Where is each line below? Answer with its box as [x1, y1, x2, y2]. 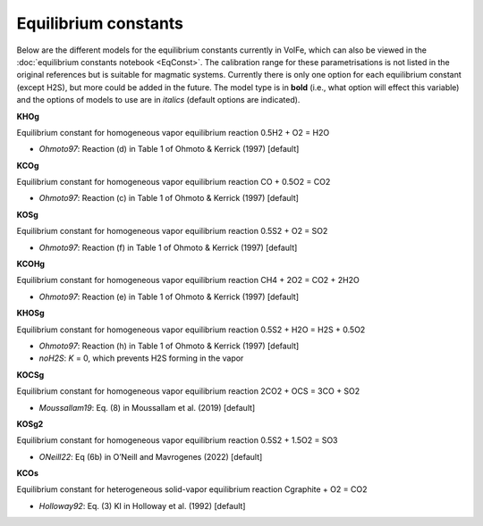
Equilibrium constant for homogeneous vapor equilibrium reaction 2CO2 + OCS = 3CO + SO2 [16, 386, 360, 397]
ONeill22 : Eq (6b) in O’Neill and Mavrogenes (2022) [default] [38, 451, 263, 462]
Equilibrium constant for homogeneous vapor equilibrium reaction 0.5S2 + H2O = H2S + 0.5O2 [16, 324, 366, 335]
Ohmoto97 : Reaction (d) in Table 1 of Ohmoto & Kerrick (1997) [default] [38, 144, 300, 154]
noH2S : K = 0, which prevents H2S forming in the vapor [38, 353, 244, 363]
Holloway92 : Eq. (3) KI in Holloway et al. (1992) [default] [38, 500, 246, 511]
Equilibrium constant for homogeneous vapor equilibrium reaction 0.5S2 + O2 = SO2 [16, 226, 328, 237]
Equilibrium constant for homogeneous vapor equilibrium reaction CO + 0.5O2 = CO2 [16, 177, 331, 188]
